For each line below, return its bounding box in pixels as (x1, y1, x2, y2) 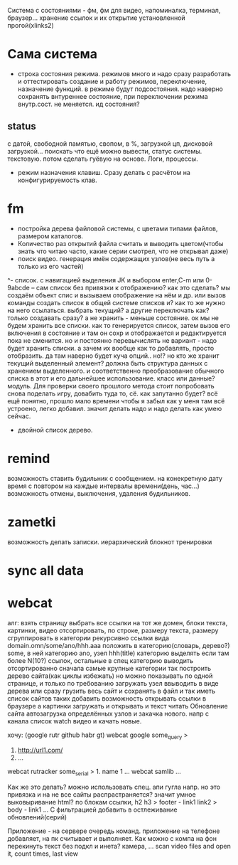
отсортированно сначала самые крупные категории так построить (7, 664, 212, 672)
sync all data (7, 562, 84, 578)
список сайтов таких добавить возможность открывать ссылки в (7, 694, 207, 703)
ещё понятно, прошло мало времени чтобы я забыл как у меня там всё (7, 396, 225, 405)
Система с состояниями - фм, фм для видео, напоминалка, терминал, (7, 6, 221, 14)
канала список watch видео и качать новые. (7, 716, 142, 725)
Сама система (7, 46, 98, 63)
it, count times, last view (7, 849, 78, 858)
